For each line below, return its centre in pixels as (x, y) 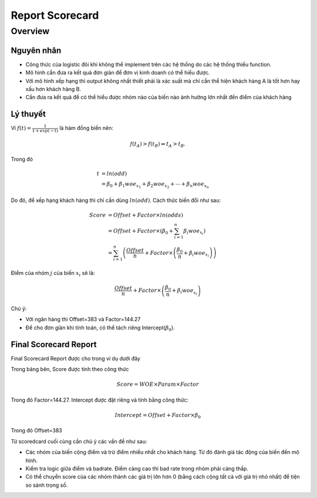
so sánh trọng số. (47, 485)
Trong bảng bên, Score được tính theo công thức (70, 369)
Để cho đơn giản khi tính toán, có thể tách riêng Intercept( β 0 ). (100, 328)
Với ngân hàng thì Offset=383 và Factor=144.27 (83, 319)
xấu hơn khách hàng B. (53, 89)
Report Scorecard (55, 15)
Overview (30, 31)
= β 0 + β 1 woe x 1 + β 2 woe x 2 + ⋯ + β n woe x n (155, 185)
